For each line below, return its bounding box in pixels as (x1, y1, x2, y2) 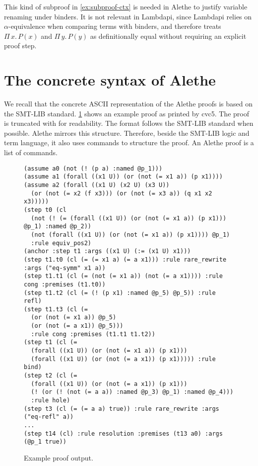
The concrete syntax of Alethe (4, 70, 216, 90)
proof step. (4, 40, 37, 51)
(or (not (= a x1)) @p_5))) (31, 322, 124, 330)
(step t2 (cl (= (24, 372, 77, 379)
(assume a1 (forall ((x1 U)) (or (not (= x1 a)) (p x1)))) (24, 173, 223, 181)
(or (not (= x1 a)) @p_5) (31, 314, 117, 321)
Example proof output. (24, 452, 93, 463)
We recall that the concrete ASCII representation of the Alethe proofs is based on (4, 98, 253, 109)
